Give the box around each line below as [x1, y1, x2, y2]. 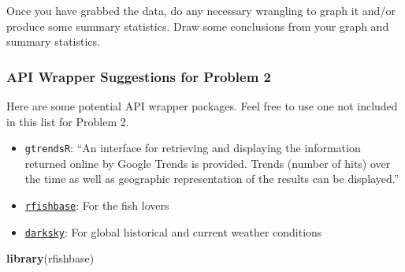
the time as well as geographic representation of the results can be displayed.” [24, 170, 399, 187]
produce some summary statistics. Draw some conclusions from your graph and [6, 17, 389, 34]
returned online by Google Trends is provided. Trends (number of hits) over [24, 155, 391, 171]
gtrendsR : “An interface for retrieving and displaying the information [24, 140, 361, 156]
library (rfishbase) [6, 250, 95, 266]
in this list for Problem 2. [6, 113, 129, 129]
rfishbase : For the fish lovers [24, 197, 169, 214]
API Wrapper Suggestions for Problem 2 [6, 66, 272, 86]
